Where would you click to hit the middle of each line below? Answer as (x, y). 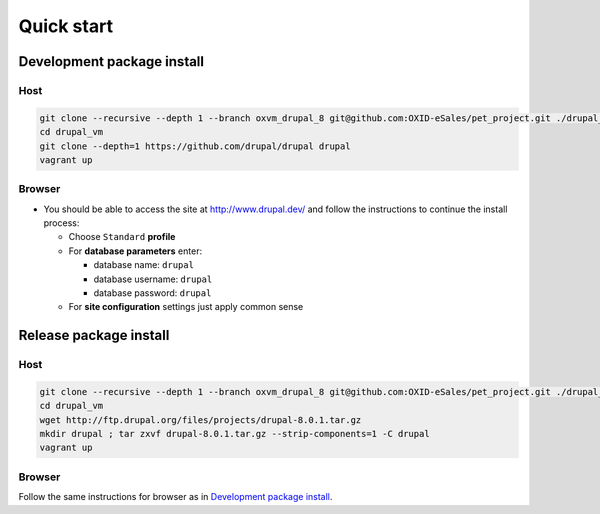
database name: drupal (144, 265)
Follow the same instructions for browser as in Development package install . (175, 497)
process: (61, 223)
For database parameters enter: (135, 251)
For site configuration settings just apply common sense (186, 307)
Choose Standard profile (122, 237)
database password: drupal (152, 292)
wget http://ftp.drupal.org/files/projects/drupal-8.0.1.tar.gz (200, 419)
